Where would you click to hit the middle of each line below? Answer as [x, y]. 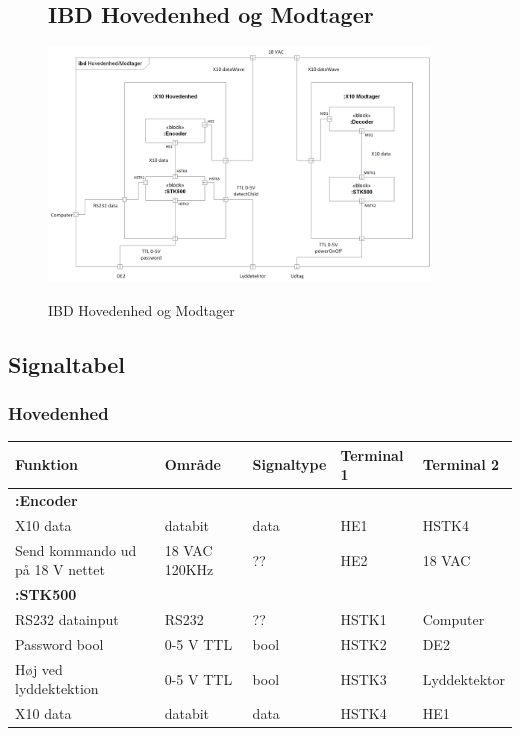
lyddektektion [57, 688]
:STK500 [46, 594]
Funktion [46, 464]
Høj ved [39, 668]
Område [192, 464]
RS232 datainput [67, 619]
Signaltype [289, 464]
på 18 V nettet [60, 569]
